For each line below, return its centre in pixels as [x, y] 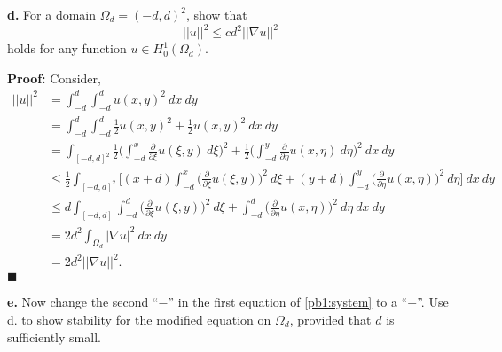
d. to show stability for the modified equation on [139, 319]
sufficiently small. [54, 336]
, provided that [330, 319]
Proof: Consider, [54, 78]
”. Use [433, 302]
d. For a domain [51, 14]
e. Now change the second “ [83, 302]
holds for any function [67, 48]
